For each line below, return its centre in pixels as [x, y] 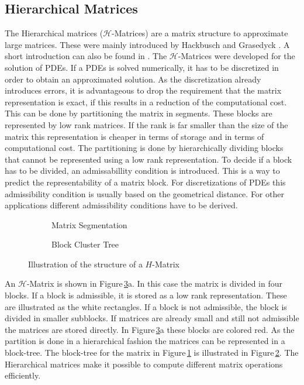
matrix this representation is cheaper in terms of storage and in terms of [134, 136]
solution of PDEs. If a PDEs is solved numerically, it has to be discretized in [142, 67]
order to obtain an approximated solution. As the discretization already [133, 79]
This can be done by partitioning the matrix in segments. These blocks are [139, 113]
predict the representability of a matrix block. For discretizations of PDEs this [145, 182]
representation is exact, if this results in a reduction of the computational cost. [146, 102]
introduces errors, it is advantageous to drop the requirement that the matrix [143, 90]
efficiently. [23, 375]
